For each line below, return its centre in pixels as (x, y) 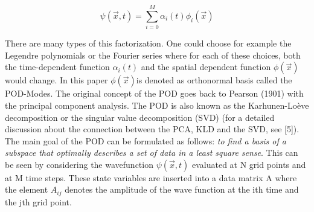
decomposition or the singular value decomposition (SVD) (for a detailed (140, 117)
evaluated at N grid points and (249, 164)
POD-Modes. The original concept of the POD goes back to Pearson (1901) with (154, 93)
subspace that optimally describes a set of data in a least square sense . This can (152, 153)
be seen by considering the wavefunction (79, 164)
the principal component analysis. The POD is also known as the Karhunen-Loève (157, 105)
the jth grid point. (38, 201)
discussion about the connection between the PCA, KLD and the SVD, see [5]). (152, 129)
